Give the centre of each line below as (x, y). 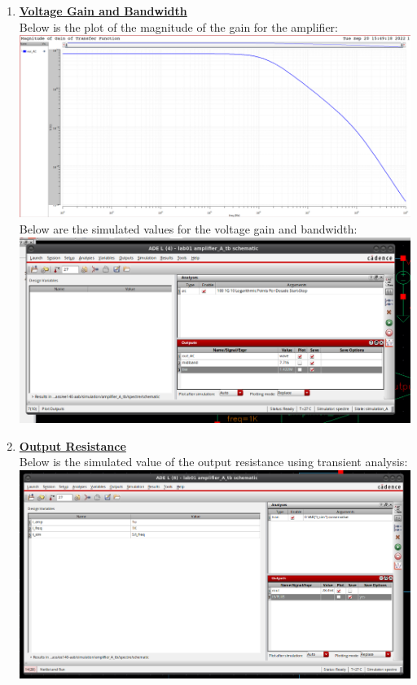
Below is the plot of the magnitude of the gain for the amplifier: (178, 26)
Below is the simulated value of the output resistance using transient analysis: (213, 462)
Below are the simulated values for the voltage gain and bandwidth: (188, 228)
